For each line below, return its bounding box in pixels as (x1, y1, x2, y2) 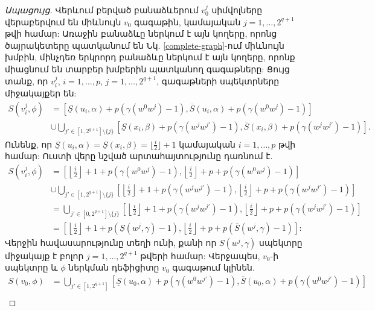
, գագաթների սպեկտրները (156, 74, 280, 87)
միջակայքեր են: (5, 86, 77, 99)
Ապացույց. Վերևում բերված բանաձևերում (5, 4, 199, 16)
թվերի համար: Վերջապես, (140, 249, 260, 262)
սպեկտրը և (5, 261, 58, 274)
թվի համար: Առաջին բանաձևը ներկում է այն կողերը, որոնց (5, 27, 277, 40)
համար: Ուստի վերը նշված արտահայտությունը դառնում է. (5, 149, 273, 162)
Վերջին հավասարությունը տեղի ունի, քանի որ (5, 236, 217, 248)
